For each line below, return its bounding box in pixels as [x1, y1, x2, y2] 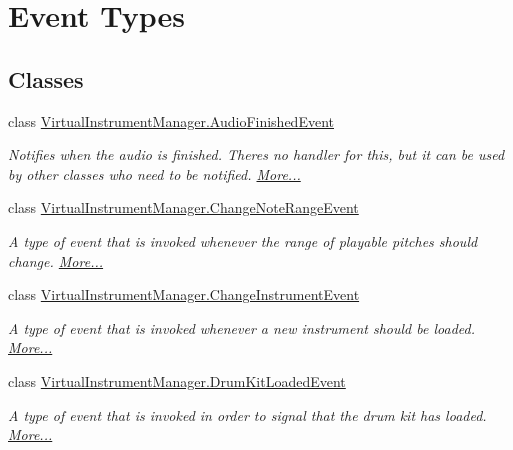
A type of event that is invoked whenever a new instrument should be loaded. [8, 317, 475, 338]
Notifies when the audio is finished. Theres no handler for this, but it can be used [8, 144, 505, 165]
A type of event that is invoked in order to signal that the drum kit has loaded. [8, 404, 487, 425]
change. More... [8, 250, 104, 271]
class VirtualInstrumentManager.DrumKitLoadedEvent [8, 370, 346, 391]
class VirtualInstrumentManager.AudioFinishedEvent [8, 110, 334, 131]
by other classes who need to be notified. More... [8, 163, 301, 184]
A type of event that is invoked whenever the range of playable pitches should [8, 230, 478, 251]
